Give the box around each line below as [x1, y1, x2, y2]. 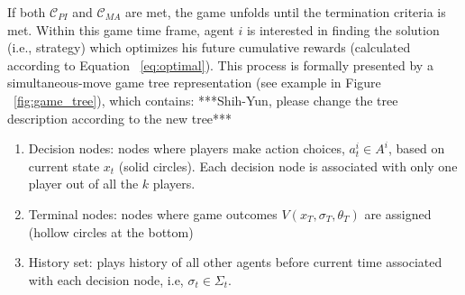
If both [7, 3, 46, 21]
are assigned [364, 204, 432, 223]
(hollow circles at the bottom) [28, 222, 194, 241]
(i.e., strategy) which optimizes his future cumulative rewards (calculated [7, 38, 411, 57]
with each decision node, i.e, [28, 270, 184, 289]
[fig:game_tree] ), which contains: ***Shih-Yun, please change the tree [14, 90, 398, 109]
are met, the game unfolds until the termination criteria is [125, 3, 446, 21]
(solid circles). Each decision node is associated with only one [118, 156, 458, 175]
